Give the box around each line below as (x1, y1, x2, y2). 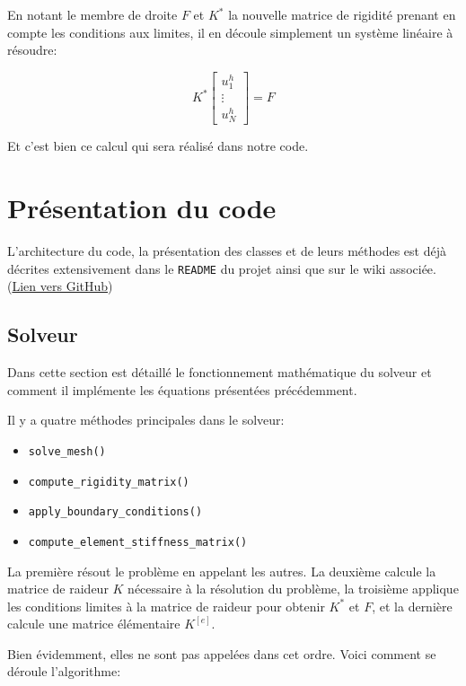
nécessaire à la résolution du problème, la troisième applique (127, 579, 459, 598)
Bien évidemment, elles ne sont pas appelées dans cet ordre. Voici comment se (7, 644, 436, 663)
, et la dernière (372, 596, 453, 615)
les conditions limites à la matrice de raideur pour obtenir (7, 596, 325, 615)
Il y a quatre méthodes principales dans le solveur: (7, 410, 285, 429)
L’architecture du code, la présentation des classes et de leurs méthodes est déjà (7, 242, 446, 260)
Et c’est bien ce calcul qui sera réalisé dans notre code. (7, 136, 309, 155)
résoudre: (7, 40, 57, 59)
